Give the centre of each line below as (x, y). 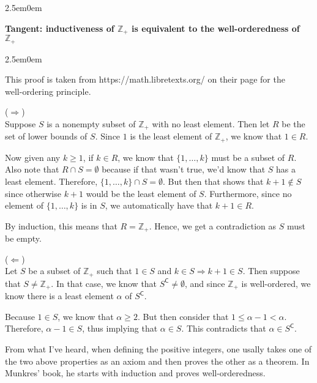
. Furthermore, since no (248, 193)
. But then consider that (183, 316)
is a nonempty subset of (91, 123)
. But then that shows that (213, 181)
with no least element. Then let (211, 123)
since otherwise (33, 193)
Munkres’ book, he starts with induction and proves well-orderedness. (135, 373)
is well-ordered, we (276, 283)
